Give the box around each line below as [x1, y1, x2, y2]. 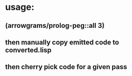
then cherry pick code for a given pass [5, 63, 128, 71]
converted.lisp [5, 46, 52, 54]
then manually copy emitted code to [5, 38, 120, 46]
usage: [5, 1, 35, 13]
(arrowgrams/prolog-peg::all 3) [5, 21, 105, 30]
